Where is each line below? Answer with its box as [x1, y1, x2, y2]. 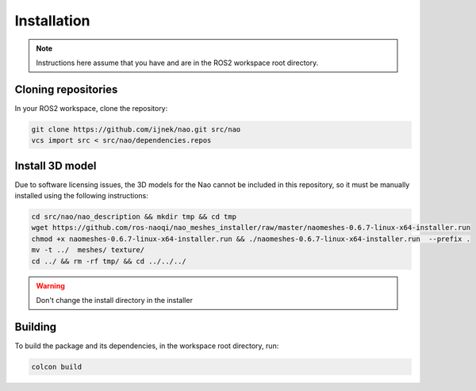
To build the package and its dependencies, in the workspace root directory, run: [14, 341, 279, 351]
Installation [14, 12, 90, 29]
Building [14, 320, 57, 333]
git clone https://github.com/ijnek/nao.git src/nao [31, 125, 241, 134]
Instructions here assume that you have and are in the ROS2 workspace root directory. [36, 58, 319, 67]
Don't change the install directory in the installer [36, 296, 194, 305]
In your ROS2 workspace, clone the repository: [14, 103, 168, 113]
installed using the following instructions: [14, 191, 148, 201]
